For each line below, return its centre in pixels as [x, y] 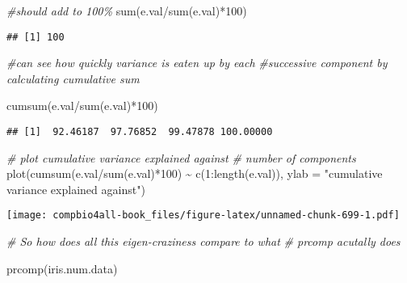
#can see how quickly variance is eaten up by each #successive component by [197, 63]
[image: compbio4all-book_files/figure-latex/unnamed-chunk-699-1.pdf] [203, 215]
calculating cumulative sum [73, 78]
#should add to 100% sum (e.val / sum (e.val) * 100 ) [127, 11]
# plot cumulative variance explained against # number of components [181, 157]
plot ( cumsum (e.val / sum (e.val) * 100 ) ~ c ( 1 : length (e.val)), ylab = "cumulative [195, 173]
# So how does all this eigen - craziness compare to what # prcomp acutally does [203, 241]
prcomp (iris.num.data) [62, 268]
